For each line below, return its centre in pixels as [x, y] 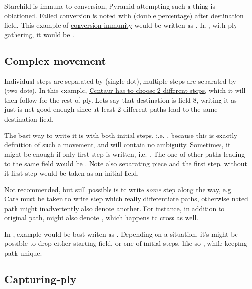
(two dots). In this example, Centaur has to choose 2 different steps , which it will [125, 90]
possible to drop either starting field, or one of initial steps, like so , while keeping [126, 243]
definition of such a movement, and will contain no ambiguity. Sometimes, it [118, 144]
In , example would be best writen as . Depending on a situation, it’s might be [121, 234]
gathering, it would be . [39, 34]
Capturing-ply [40, 279]
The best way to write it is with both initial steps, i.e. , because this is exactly [121, 135]
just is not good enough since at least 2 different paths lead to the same [111, 109]
